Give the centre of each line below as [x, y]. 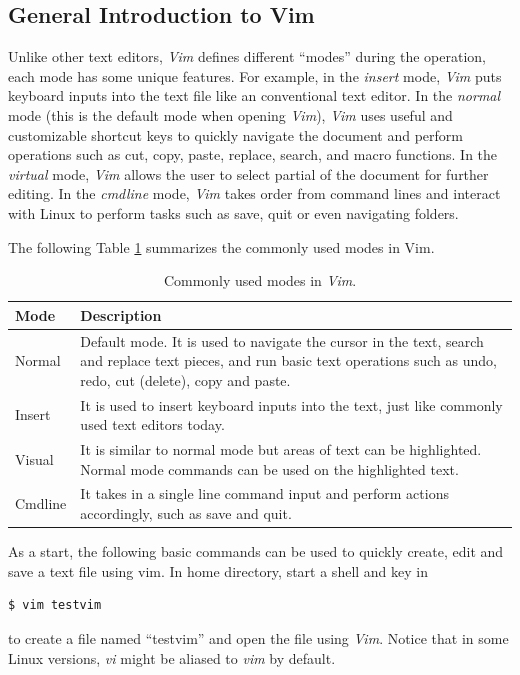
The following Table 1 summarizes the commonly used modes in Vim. [221, 246]
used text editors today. [152, 424]
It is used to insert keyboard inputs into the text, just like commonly [291, 404]
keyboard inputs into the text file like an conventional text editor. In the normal [254, 95]
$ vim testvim [55, 605]
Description [121, 314]
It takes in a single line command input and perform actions [264, 493]
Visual [34, 458]
